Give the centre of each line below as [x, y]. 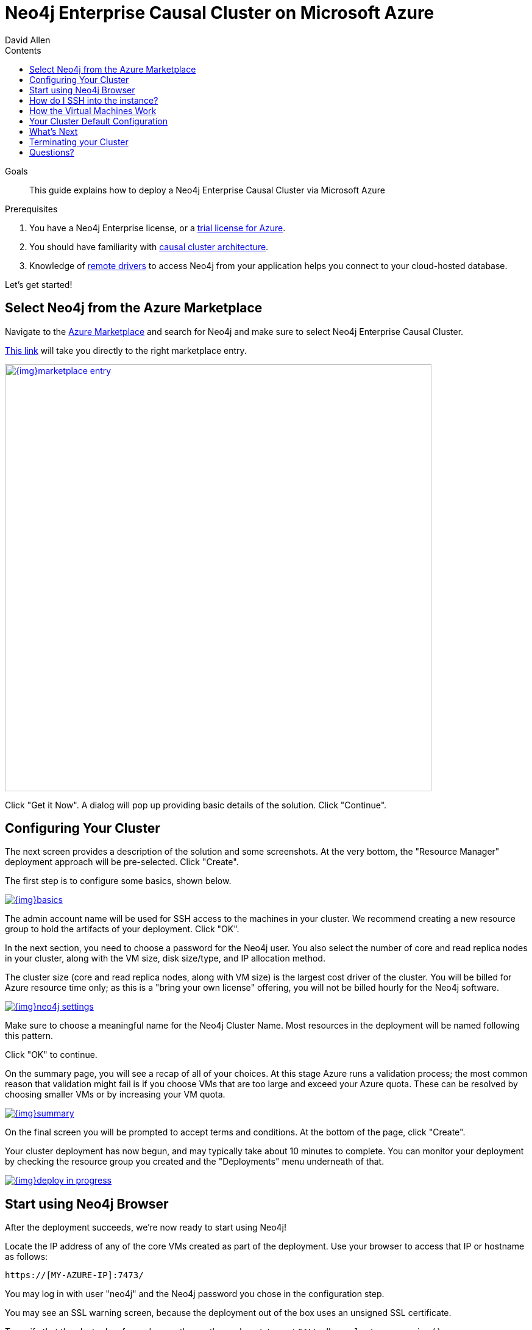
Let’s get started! [39, 284]
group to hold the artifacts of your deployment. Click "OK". [122, 929]
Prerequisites [31, 209]
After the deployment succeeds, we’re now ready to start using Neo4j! [146, 1228]
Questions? [52, 152]
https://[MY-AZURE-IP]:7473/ [74, 1275]
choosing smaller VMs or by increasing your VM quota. [115, 1095]
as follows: [27, 1257]
